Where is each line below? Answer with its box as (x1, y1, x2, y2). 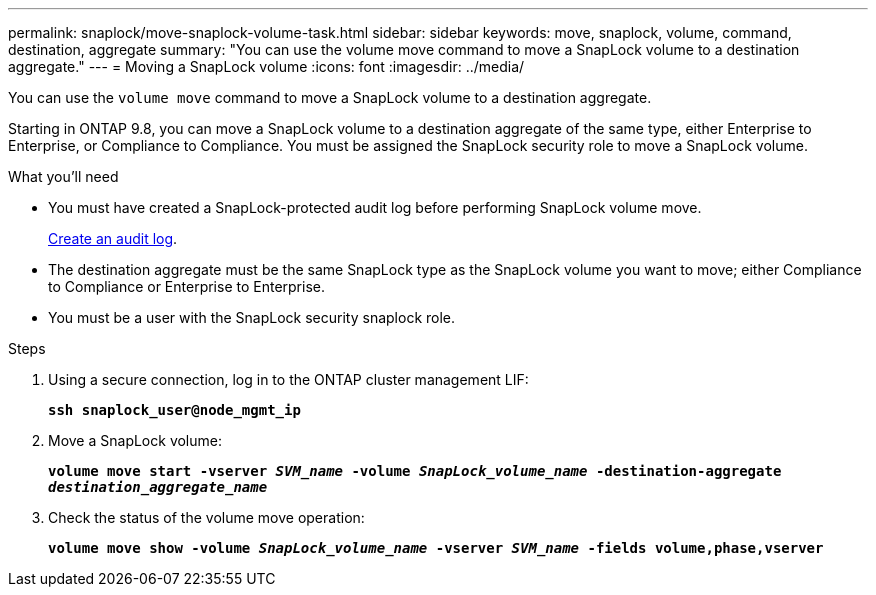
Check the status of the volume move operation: (48, 509, 365, 526)
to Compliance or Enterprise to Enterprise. (48, 278, 325, 295)
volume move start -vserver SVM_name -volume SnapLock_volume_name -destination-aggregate (48, 463, 782, 479)
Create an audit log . (48, 230, 178, 247)
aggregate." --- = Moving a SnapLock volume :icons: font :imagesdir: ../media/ (8, 58, 525, 75)
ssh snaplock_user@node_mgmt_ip (48, 402, 301, 418)
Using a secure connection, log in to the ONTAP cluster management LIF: (48, 371, 529, 388)
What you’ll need (8, 168, 119, 185)
